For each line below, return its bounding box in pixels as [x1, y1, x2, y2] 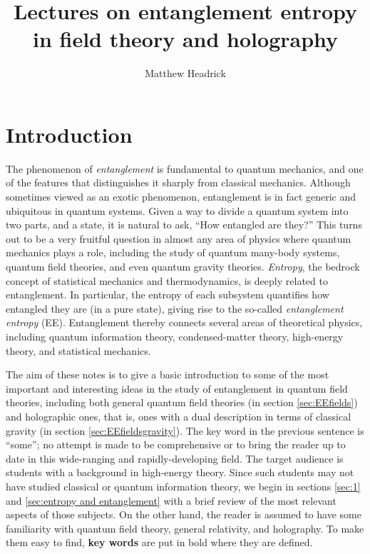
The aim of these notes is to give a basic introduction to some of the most [6, 367, 329, 382]
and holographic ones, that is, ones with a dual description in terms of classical [6, 408, 351, 423]
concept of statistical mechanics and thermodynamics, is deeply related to [6, 273, 328, 288]
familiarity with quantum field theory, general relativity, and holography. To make [6, 520, 364, 535]
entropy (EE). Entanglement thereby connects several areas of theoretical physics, [6, 315, 363, 330]
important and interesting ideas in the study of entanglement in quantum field [6, 381, 348, 396]
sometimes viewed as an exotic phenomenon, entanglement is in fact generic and [6, 189, 356, 204]
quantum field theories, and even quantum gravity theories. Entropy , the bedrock [6, 259, 360, 273]
